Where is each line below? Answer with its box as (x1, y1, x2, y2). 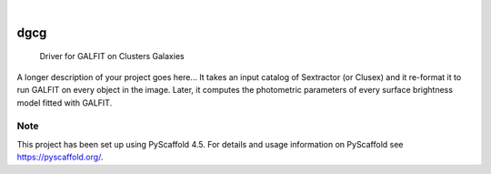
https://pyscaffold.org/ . (16, 151, 104, 163)
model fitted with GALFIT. (16, 97, 113, 108)
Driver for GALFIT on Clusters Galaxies (39, 51, 185, 62)
